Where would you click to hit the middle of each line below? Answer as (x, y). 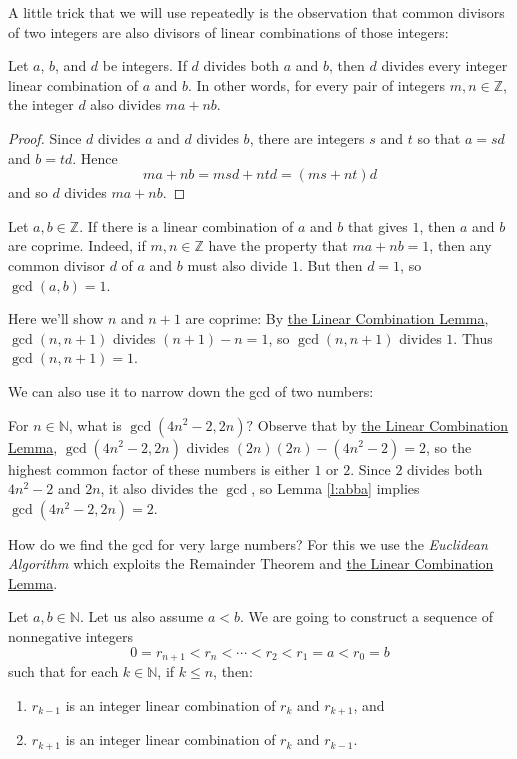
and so (28, 192)
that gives (377, 225)
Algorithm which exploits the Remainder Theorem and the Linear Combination (251, 563)
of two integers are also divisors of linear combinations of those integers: (228, 31)
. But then (330, 264)
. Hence (95, 157)
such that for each (63, 671)
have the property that (278, 245)
